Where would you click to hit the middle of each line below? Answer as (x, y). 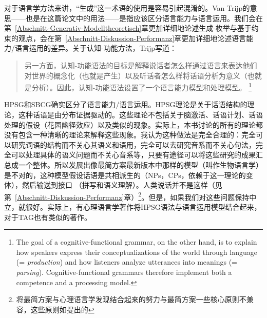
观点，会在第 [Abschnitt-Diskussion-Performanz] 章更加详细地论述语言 (132, 38)
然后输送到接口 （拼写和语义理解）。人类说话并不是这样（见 (122, 185)
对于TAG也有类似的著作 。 (48, 217)
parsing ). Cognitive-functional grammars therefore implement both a (124, 272)
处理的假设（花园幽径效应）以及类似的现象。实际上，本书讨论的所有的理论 (130, 124)
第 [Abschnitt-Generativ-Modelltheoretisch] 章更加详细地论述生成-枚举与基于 (128, 28)
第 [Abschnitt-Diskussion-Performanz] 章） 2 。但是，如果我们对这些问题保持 (127, 196)
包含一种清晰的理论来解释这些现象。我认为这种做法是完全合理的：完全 (137, 135)
